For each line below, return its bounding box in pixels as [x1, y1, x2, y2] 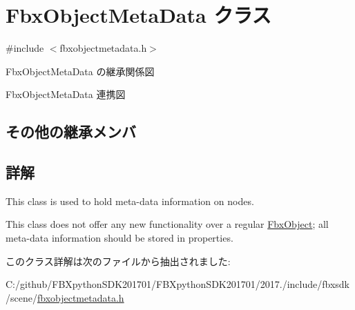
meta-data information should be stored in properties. [6, 231, 233, 245]
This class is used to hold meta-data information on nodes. [6, 193, 254, 208]
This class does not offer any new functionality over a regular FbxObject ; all [6, 217, 329, 231]
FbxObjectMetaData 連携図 [6, 87, 126, 101]
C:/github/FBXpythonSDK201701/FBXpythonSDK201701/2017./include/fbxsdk [6, 277, 349, 291]
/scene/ [6, 290, 37, 304]
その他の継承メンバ [6, 121, 136, 142]
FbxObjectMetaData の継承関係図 [6, 64, 155, 78]
